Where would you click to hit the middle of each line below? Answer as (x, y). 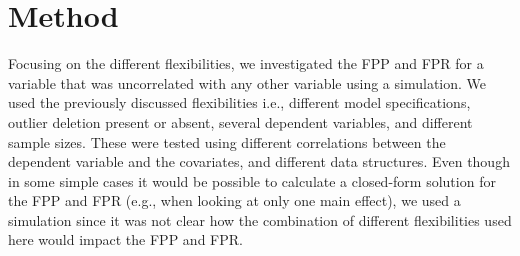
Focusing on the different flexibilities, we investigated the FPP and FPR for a (246, 63)
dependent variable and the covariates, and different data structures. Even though (259, 161)
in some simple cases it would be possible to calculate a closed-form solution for (252, 180)
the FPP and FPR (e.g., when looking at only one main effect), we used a (234, 200)
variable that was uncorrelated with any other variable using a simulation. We (247, 82)
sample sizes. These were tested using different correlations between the (227, 141)
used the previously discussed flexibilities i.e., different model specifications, (239, 102)
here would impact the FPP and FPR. (125, 239)
